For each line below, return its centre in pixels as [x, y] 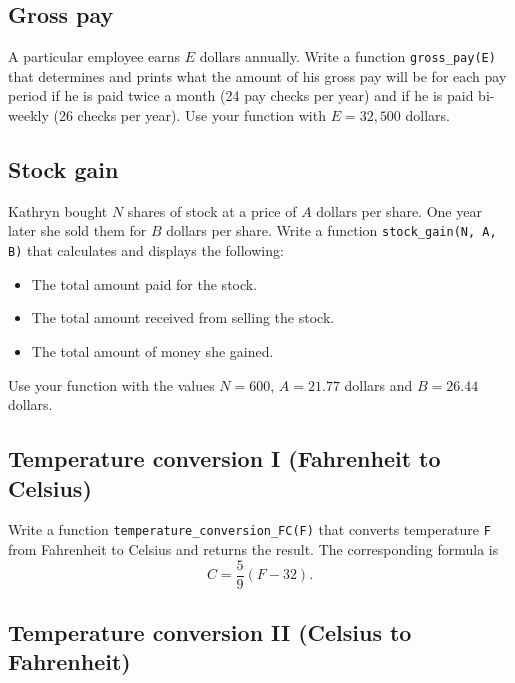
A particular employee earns [94, 56]
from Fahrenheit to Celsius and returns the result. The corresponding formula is [253, 548]
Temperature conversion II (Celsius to [210, 632]
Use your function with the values [111, 384]
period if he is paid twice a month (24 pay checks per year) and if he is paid [241, 95]
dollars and [378, 384]
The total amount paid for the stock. [144, 283]
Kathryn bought [58, 210]
